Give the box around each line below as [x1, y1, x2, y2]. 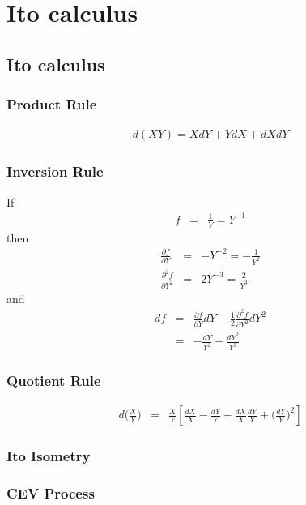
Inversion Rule [6, 161, 104, 182]
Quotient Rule [6, 370, 101, 391]
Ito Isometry [6, 446, 91, 466]
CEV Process [6, 483, 95, 503]
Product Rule [6, 94, 97, 114]
